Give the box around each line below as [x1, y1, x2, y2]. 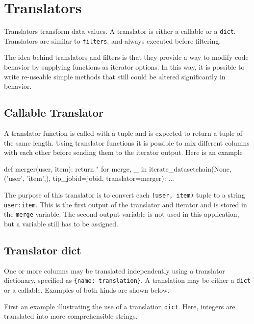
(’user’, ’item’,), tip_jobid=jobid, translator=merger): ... [4, 173, 174, 183]
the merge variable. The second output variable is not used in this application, [4, 209, 239, 219]
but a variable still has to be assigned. [4, 218, 118, 228]
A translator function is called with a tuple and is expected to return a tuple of [4, 128, 243, 138]
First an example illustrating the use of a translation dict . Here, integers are [4, 301, 235, 311]
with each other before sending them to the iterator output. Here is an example [4, 147, 243, 157]
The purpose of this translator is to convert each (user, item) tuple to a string [4, 189, 245, 199]
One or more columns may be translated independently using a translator [4, 265, 225, 275]
